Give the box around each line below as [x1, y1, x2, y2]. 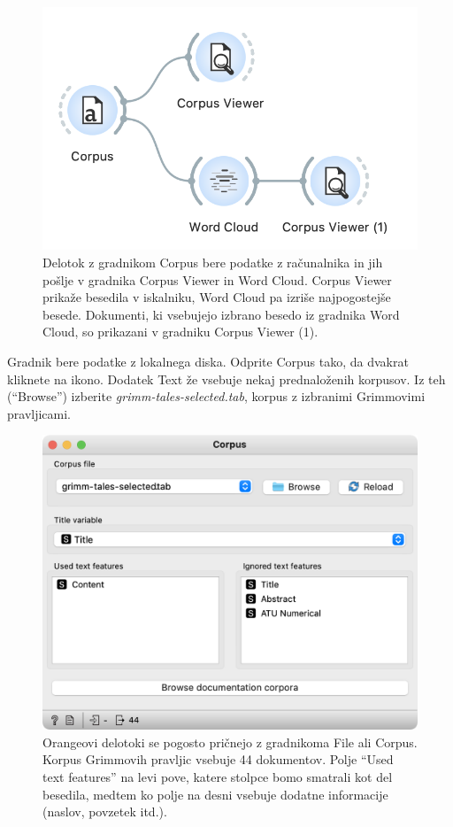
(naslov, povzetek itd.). [42, 802, 167, 821]
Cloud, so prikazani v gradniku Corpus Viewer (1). [42, 322, 319, 341]
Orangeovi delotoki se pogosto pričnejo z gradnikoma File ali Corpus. [42, 732, 418, 751]
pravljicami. [7, 404, 72, 422]
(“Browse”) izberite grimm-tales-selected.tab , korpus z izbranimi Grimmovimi [7, 387, 426, 406]
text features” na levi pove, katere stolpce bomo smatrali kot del [42, 768, 393, 786]
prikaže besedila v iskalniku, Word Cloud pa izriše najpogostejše [42, 288, 391, 306]
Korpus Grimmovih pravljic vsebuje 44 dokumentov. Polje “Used [42, 750, 394, 769]
